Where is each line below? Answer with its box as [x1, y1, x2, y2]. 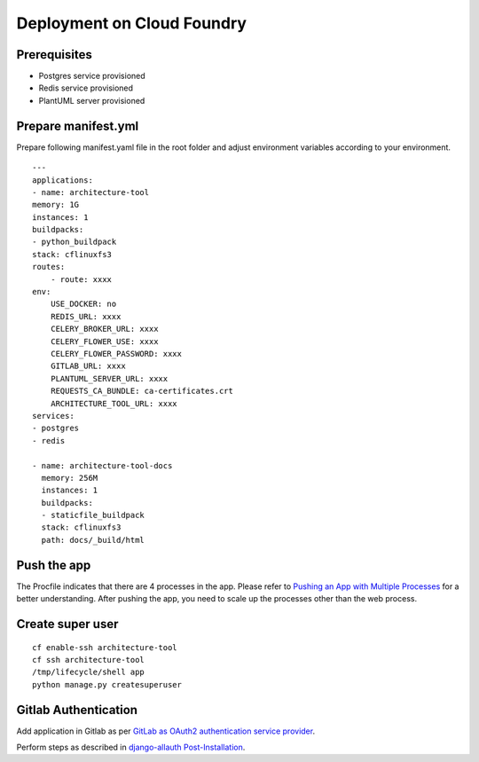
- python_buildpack [32, 237, 117, 247]
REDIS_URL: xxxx [50, 311, 122, 321]
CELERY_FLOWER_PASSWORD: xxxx [50, 349, 182, 358]
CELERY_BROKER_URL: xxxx [50, 324, 159, 334]
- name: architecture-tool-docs [32, 460, 173, 470]
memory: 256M [41, 473, 98, 483]
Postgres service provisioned [38, 71, 145, 82]
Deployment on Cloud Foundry [16, 13, 247, 33]
